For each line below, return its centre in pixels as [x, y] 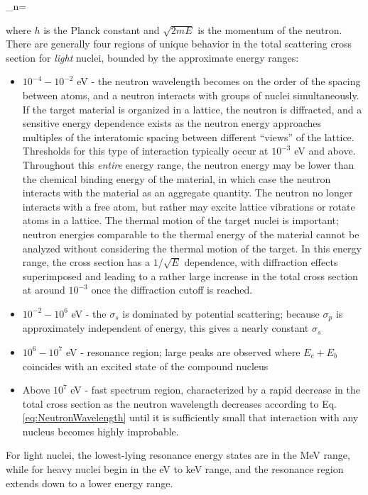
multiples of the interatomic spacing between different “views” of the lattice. [188, 137]
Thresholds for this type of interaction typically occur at [145, 151]
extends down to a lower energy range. [90, 483]
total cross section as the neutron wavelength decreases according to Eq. [179, 403]
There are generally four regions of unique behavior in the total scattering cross [179, 44]
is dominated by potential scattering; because [221, 313]
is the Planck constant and [102, 29]
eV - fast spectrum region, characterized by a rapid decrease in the [215, 390]
